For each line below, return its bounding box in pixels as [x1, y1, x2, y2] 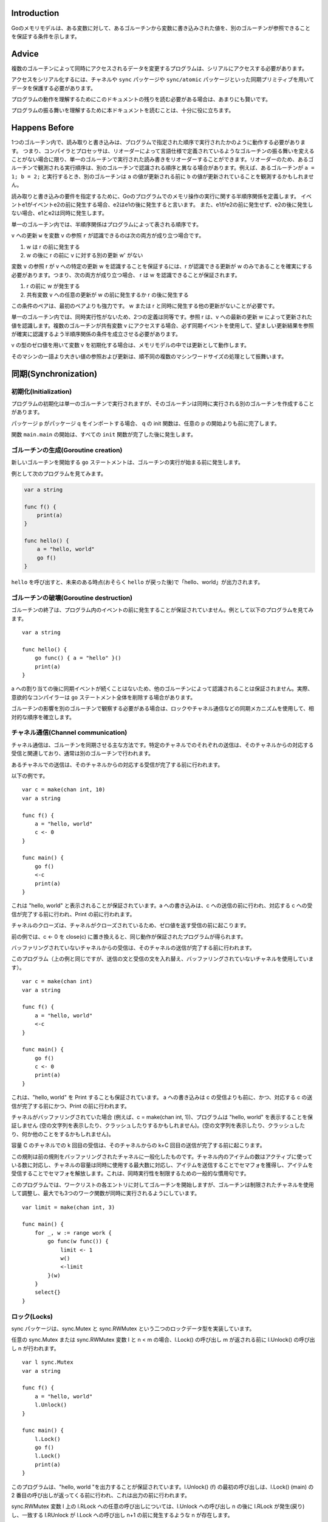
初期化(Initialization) [11, 387, 72, 396]
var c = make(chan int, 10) [22, 786, 106, 793]
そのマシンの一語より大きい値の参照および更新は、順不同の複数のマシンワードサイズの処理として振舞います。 [11, 352, 287, 360]
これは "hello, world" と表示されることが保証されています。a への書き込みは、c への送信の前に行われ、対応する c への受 [11, 902, 313, 910]
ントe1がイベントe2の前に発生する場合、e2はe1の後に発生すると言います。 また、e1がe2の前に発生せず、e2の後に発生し [11, 201, 313, 208]
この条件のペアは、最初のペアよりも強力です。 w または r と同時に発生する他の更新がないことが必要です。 [11, 302, 278, 309]
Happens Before [11, 122, 74, 133]
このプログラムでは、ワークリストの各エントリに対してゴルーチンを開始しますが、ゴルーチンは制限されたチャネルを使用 [11, 1181, 314, 1188]
